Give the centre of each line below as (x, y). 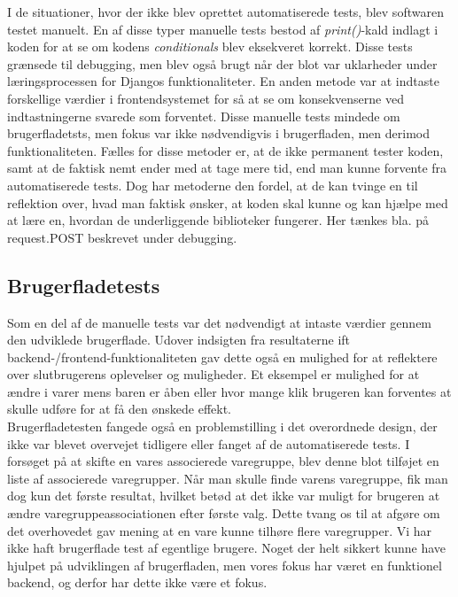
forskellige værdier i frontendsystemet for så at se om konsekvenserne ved (206, 98)
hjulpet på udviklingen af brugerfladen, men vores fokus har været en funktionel (225, 565)
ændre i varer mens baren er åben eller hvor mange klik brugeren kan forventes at (229, 391)
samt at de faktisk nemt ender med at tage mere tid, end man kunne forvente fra (227, 168)
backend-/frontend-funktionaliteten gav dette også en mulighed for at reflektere (222, 357)
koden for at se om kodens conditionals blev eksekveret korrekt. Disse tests (210, 47)
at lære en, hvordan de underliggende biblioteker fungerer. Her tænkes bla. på (218, 220)
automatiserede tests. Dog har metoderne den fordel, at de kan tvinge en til (213, 185)
